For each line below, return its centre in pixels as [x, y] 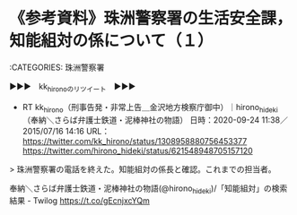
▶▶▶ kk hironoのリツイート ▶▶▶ [73, 87]
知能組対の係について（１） [111, 41]
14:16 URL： [88, 131]
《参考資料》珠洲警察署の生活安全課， [151, 18]
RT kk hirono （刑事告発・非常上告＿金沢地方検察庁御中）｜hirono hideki [150, 108]
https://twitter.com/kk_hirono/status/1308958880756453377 [135, 141]
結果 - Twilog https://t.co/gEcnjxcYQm [80, 201]
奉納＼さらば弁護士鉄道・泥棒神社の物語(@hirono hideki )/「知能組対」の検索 [148, 189]
